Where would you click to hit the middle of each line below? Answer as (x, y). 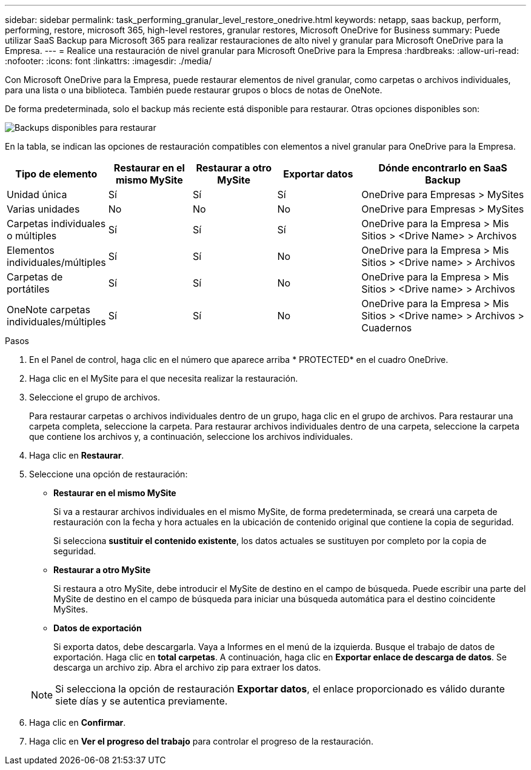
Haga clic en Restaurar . (77, 455)
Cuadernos (387, 328)
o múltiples (32, 236)
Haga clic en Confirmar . (78, 722)
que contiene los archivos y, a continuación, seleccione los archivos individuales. (191, 436)
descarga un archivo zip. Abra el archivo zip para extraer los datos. (187, 667)
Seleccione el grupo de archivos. (95, 397)
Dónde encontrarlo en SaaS (443, 168)
